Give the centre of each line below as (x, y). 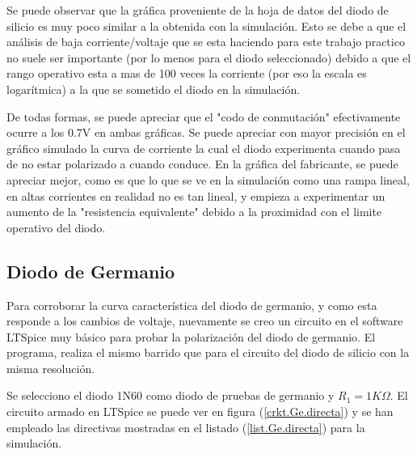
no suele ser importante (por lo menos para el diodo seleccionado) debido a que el (209, 57)
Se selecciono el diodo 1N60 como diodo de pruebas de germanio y (171, 395)
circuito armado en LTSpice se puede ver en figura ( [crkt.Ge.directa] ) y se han (200, 412)
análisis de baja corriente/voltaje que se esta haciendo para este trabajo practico (206, 42)
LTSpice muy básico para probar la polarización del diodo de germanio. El (191, 336)
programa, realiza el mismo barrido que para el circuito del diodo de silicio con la (208, 352)
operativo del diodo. (56, 227)
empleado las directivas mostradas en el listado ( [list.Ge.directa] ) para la (186, 427)
